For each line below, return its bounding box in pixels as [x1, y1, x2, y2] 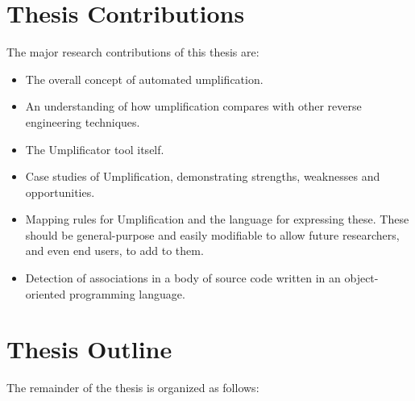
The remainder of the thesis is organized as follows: [6, 379, 259, 396]
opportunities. [25, 183, 95, 200]
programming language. [68, 285, 185, 302]
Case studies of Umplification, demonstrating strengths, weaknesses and [25, 168, 380, 185]
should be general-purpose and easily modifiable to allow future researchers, [25, 226, 400, 243]
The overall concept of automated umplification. [25, 70, 264, 87]
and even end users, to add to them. [25, 242, 204, 259]
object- [344, 269, 379, 286]
